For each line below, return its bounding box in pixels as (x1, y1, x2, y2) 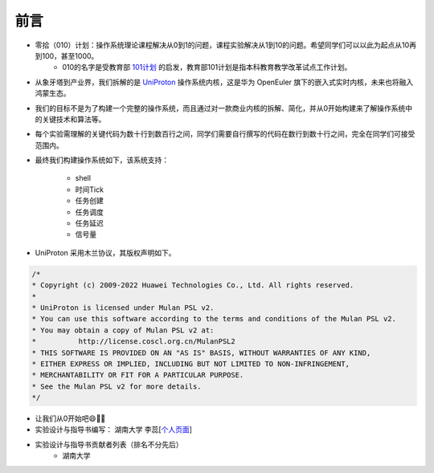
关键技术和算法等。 (41, 114, 106, 124)
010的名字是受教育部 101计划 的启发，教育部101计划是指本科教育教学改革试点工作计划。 (62, 63, 352, 72)
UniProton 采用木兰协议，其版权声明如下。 (35, 247, 176, 257)
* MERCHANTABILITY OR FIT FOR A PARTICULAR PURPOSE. (31, 370, 244, 380)
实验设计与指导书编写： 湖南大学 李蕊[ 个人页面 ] (35, 425, 193, 434)
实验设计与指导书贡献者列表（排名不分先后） (35, 439, 183, 449)
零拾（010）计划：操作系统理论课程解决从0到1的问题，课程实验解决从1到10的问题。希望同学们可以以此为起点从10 (35, 40, 410, 50)
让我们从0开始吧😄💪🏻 (35, 414, 106, 423)
